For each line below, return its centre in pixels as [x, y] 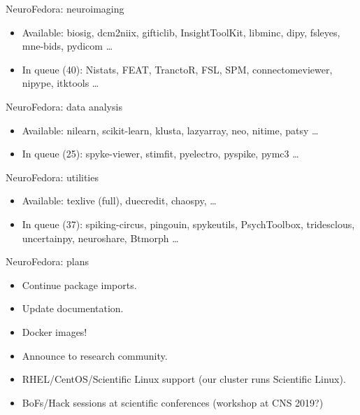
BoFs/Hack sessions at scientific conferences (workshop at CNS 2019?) [173, 402]
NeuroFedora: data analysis [64, 106]
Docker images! [55, 331]
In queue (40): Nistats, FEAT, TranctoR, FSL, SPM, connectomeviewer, [177, 69]
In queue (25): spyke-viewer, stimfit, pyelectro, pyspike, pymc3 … [160, 154]
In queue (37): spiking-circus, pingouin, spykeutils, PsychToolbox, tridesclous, [188, 224]
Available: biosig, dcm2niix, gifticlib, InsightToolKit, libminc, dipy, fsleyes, [181, 32]
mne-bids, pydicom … [67, 46]
